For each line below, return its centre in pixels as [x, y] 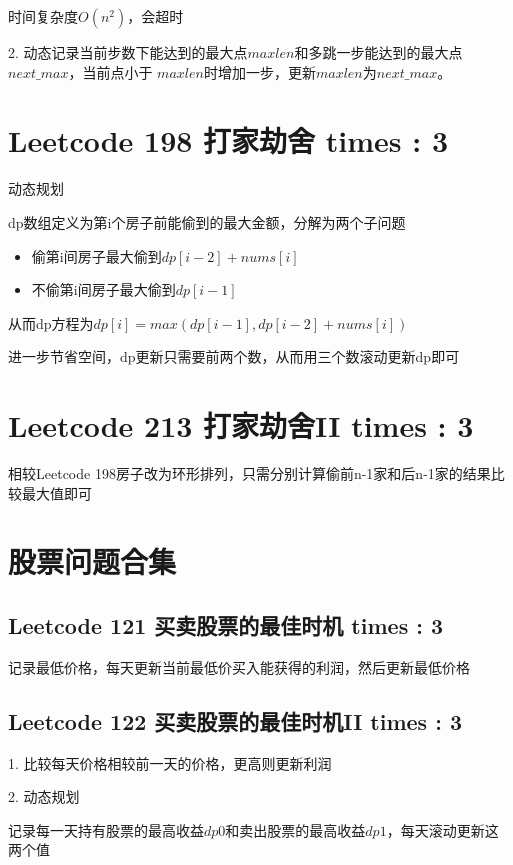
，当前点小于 [110, 71]
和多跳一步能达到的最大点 [378, 52]
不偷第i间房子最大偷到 [103, 289]
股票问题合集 [92, 561]
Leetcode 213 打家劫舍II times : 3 [241, 425]
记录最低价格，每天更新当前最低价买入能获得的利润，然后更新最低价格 [239, 666]
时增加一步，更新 [259, 71]
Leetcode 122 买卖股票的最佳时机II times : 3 [235, 720]
